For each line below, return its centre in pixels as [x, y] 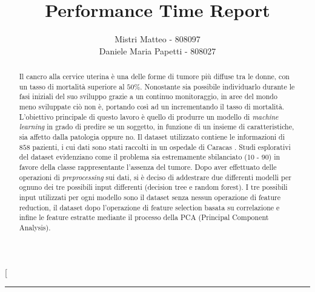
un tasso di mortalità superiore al [72, 86]
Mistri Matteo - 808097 [157, 39]
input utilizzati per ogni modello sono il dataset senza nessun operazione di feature [150, 197]
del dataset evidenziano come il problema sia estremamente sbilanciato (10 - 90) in [150, 157]
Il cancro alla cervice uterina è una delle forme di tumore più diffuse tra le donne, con [154, 76]
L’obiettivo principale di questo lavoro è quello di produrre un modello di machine [149, 116]
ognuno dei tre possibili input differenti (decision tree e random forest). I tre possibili [153, 187]
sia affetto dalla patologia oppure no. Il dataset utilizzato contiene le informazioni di [152, 137]
